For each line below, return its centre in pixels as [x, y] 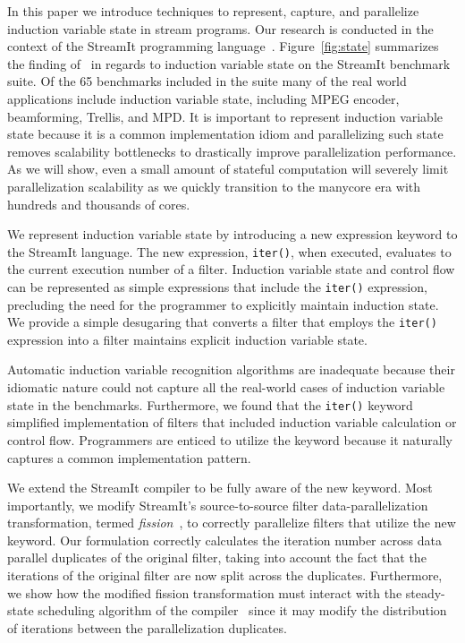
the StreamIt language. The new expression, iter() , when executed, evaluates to [229, 251]
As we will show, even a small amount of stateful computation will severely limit [228, 169]
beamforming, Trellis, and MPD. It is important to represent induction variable [225, 116]
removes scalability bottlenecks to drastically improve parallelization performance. [232, 151]
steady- [425, 592]
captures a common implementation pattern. [129, 457]
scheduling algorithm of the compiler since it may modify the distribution [242, 610]
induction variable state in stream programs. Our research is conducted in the [220, 28]
